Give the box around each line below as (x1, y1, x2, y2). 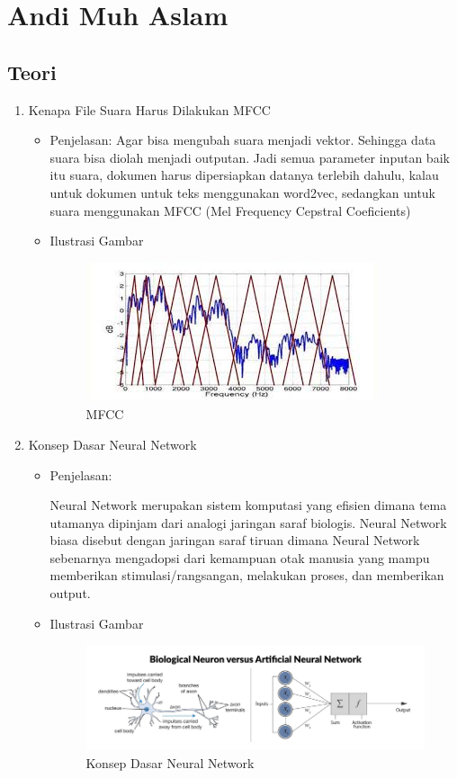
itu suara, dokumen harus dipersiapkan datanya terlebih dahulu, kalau (49, 165, 439, 184)
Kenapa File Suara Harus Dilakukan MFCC (28, 100, 271, 119)
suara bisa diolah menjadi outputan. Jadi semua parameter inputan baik (49, 148, 450, 166)
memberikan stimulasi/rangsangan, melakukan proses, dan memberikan (49, 566, 444, 585)
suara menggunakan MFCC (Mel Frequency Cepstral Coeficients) (49, 201, 411, 219)
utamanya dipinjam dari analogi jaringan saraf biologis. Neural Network (49, 513, 447, 532)
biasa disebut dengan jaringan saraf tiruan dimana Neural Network (49, 531, 420, 550)
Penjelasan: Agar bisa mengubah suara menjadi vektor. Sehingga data (49, 130, 436, 149)
